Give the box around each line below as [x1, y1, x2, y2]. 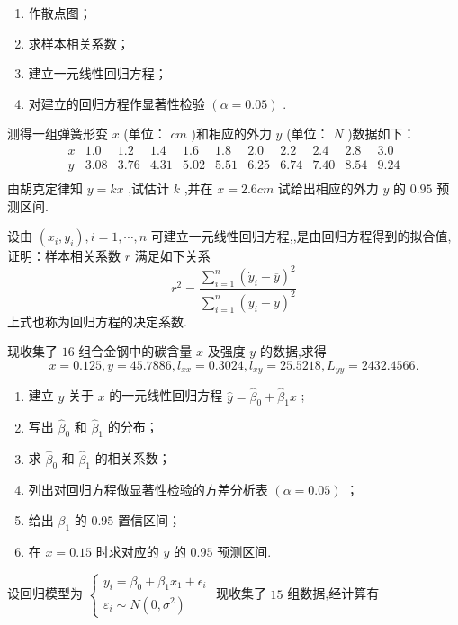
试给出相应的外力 [277, 179, 379, 198]
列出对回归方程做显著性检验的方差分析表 [28, 480, 268, 499]
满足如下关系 [134, 246, 211, 265]
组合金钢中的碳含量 [78, 342, 193, 361]
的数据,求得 [259, 342, 327, 361]
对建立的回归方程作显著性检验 [28, 94, 205, 112]
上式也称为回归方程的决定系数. [7, 311, 187, 330]
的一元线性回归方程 [109, 386, 223, 405]
